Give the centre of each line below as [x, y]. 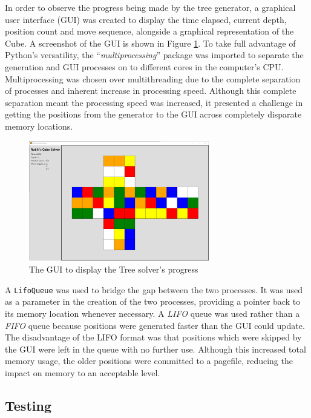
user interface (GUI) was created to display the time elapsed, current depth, [146, 19]
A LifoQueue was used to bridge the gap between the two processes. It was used [154, 289]
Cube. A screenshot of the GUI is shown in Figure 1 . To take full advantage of [150, 43]
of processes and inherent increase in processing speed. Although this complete [151, 91]
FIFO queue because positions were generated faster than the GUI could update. [155, 325]
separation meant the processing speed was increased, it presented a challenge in [154, 102]
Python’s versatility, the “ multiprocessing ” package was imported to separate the [154, 55]
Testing [28, 405]
